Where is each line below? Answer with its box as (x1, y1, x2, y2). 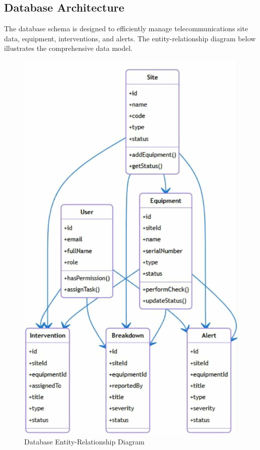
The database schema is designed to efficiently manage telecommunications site (4, 23, 248, 34)
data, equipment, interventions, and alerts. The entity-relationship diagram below (4, 33, 256, 43)
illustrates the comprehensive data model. (4, 43, 133, 53)
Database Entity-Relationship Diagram (24, 436, 145, 446)
